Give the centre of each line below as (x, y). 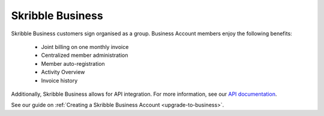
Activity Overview (63, 72)
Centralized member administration (85, 55)
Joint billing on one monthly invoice (85, 47)
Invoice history (59, 80)
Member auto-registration (73, 63)
